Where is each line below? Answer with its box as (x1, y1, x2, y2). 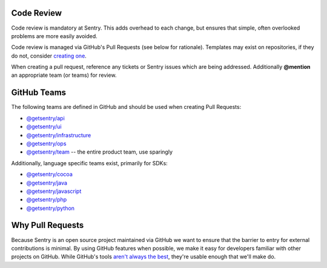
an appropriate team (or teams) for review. (11, 71, 117, 79)
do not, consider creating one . (11, 52, 87, 59)
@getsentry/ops (26, 140, 67, 147)
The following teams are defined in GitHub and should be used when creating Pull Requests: (11, 103, 242, 111)
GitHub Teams (11, 88, 67, 98)
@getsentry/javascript (26, 188, 82, 195)
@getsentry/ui (26, 123, 62, 130)
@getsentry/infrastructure (26, 131, 91, 139)
